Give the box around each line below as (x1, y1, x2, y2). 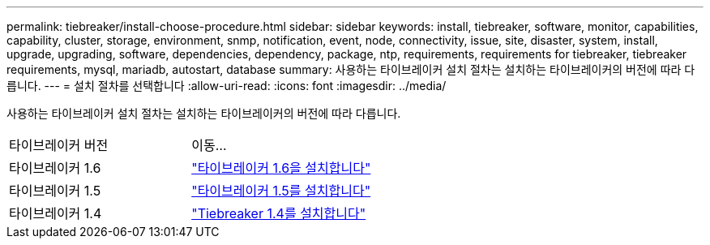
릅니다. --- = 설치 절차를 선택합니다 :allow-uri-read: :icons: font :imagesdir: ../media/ (6, 79, 447, 92)
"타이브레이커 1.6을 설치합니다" (191, 160, 371, 176)
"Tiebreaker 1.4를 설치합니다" (191, 205, 366, 221)
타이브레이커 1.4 (9, 205, 102, 221)
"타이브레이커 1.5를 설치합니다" (191, 183, 371, 199)
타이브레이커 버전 (9, 137, 109, 153)
